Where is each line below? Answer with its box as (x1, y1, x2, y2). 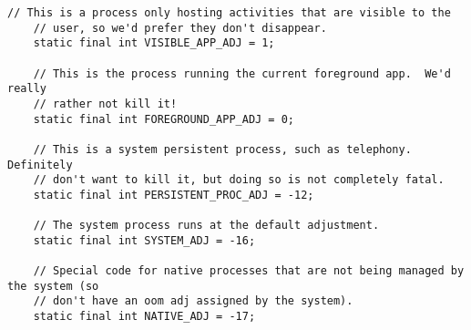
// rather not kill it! (33, 97, 178, 110)
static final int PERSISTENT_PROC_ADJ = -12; (33, 188, 314, 201)
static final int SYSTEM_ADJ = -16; (33, 233, 256, 247)
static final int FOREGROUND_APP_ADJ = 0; (33, 112, 294, 126)
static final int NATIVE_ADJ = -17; (33, 310, 256, 324)
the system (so (7, 279, 99, 293)
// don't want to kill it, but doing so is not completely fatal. (33, 173, 445, 187)
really (7, 82, 46, 96)
